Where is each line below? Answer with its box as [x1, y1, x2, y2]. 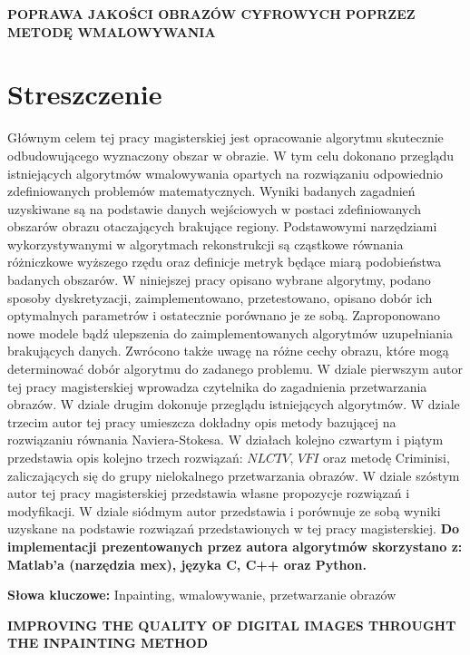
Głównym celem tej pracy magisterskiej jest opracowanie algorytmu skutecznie [7, 128, 444, 147]
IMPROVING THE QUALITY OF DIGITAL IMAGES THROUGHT [7, 615, 456, 634]
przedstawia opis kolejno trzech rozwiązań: [7, 448, 243, 466]
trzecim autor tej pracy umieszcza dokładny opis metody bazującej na [7, 412, 397, 431]
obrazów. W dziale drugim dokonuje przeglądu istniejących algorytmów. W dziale [7, 395, 460, 414]
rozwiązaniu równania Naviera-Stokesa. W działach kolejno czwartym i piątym [7, 430, 444, 449]
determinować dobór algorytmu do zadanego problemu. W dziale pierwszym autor [7, 359, 463, 378]
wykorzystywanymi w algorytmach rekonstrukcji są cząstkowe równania [7, 234, 404, 253]
